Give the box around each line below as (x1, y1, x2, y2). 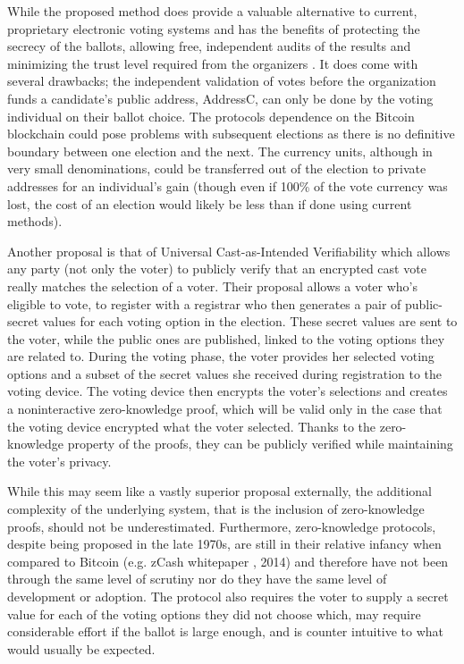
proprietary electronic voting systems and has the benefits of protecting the (7, 19, 420, 38)
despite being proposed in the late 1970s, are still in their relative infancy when (7, 534, 442, 553)
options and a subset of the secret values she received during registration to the (7, 364, 443, 382)
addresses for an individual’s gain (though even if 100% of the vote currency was (7, 176, 448, 195)
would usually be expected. (7, 639, 156, 658)
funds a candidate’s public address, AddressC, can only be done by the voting (7, 88, 434, 107)
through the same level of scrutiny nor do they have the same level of (7, 569, 387, 588)
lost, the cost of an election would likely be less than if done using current (7, 194, 412, 213)
